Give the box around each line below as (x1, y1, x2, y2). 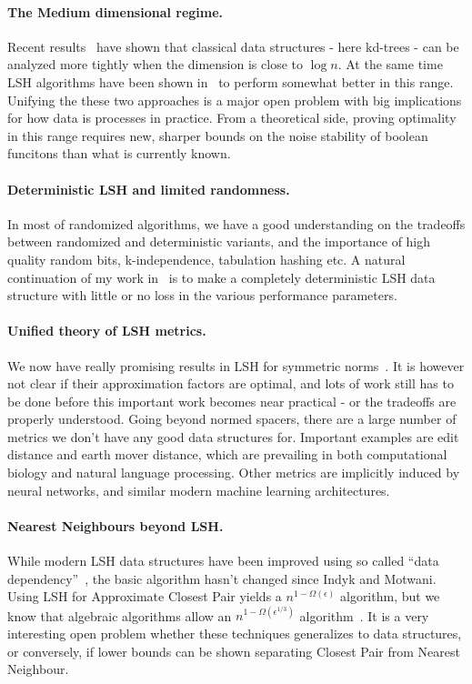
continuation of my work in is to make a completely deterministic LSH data (7, 267, 436, 287)
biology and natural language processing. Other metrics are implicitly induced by (7, 463, 460, 482)
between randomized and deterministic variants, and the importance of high (7, 232, 431, 251)
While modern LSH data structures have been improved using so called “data (7, 551, 439, 570)
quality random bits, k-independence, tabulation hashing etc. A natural (7, 249, 406, 268)
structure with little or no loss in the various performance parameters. (7, 286, 397, 305)
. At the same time (337, 55, 443, 74)
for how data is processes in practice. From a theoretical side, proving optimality (7, 108, 457, 127)
